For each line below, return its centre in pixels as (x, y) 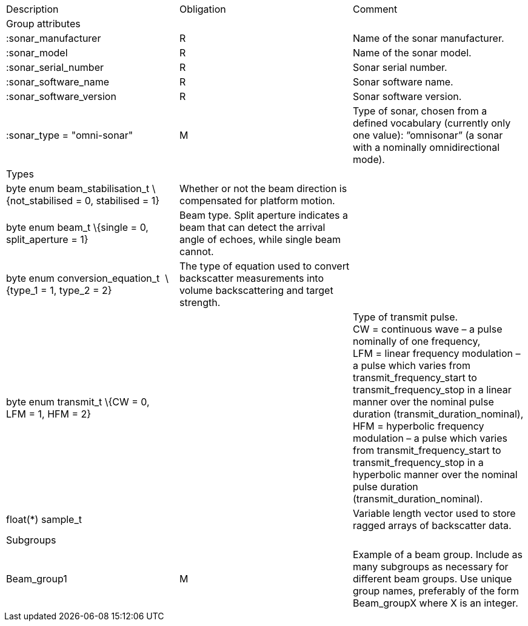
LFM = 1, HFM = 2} (49, 414)
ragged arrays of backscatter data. (432, 525)
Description (32, 9)
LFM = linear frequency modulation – (436, 353)
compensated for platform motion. (257, 201)
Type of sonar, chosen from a (420, 111)
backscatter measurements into (252, 278)
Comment (375, 9)
